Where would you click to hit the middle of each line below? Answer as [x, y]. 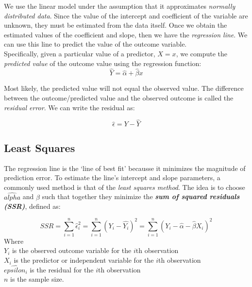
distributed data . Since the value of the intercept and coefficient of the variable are [126, 15]
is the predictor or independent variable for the [84, 260]
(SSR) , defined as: [32, 206]
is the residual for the [62, 269]
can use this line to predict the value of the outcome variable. [95, 44]
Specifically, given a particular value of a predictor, [80, 53]
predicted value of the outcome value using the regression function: [103, 63]
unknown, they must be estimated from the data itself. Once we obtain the [116, 25]
